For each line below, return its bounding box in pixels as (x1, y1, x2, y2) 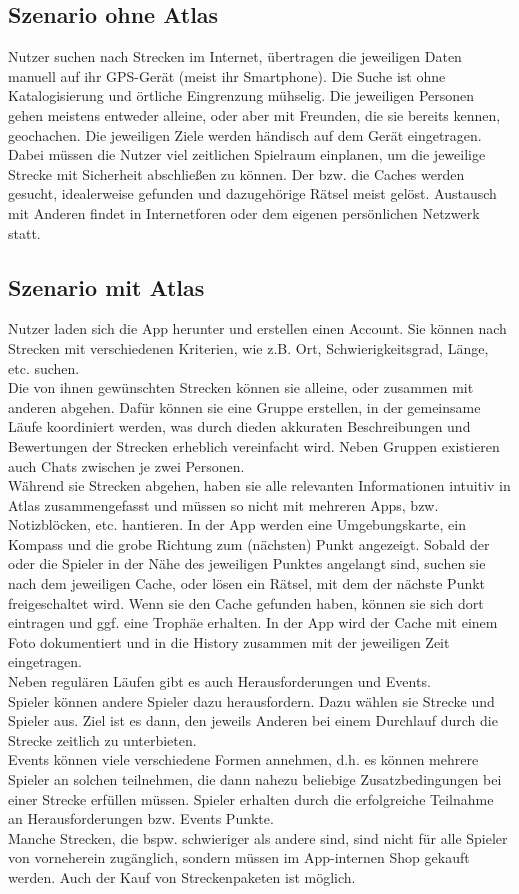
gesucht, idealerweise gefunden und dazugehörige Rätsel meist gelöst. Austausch (8, 183, 497, 204)
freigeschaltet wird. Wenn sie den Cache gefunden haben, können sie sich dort (8, 592, 484, 613)
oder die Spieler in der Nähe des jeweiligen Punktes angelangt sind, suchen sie (8, 553, 486, 574)
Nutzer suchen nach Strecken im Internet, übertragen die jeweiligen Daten (8, 46, 462, 67)
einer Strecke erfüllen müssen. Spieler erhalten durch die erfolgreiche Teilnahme (8, 788, 494, 809)
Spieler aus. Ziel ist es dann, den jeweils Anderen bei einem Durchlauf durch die (8, 710, 498, 731)
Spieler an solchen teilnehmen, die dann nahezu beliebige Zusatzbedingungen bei (8, 769, 502, 789)
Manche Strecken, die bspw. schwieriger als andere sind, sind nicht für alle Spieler (8, 827, 508, 848)
